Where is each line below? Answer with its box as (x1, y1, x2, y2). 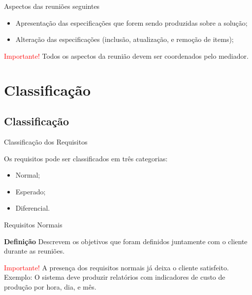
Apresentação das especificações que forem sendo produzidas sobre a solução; (15, 17, 248, 28)
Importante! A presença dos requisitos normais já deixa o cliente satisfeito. (4, 262, 229, 272)
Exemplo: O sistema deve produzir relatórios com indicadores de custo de (4, 272, 225, 282)
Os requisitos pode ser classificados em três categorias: (4, 153, 168, 163)
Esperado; (15, 186, 46, 196)
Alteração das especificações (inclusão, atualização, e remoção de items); (15, 34, 234, 44)
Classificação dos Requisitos (4, 136, 88, 147)
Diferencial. (15, 203, 50, 213)
